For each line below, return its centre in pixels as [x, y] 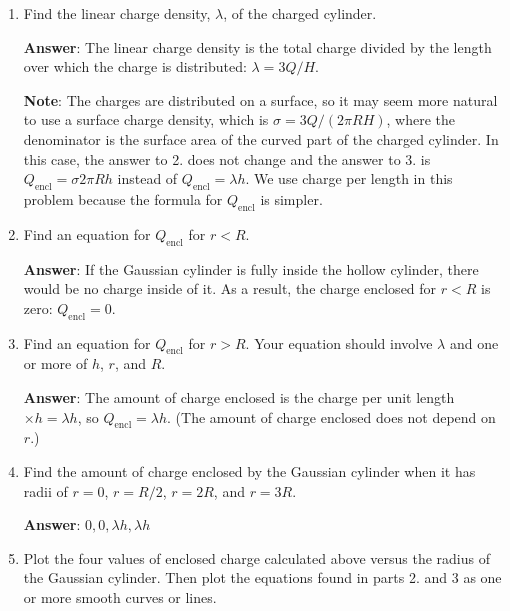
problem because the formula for [123, 198]
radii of [45, 490]
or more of [55, 363]
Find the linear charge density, [117, 13]
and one [474, 342]
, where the [420, 119]
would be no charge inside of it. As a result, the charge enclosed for [230, 288]
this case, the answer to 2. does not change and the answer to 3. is [227, 158]
